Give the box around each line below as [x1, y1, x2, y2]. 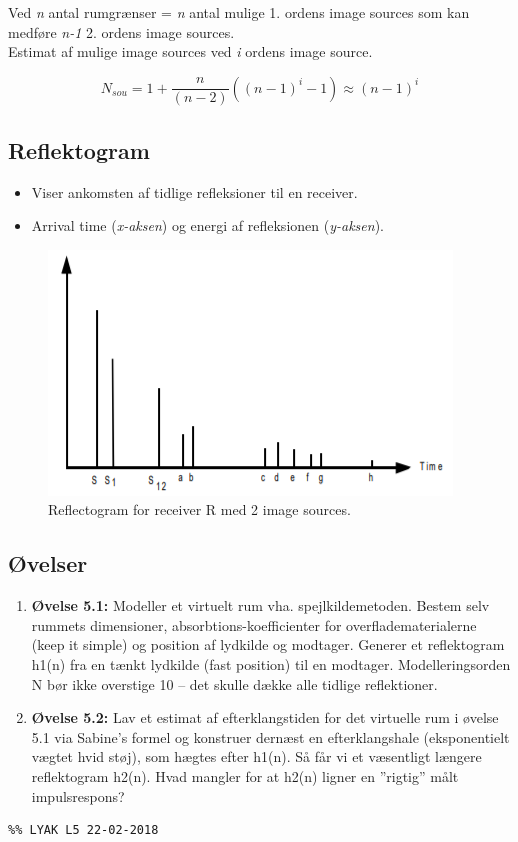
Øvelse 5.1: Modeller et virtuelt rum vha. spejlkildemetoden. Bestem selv [31, 595, 490, 616]
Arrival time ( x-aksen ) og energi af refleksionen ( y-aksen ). [31, 215, 384, 236]
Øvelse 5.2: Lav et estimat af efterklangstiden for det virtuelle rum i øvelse [31, 707, 499, 728]
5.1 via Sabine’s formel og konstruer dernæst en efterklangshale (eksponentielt [31, 726, 510, 747]
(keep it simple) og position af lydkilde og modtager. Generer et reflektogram [31, 634, 505, 655]
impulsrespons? [31, 785, 125, 806]
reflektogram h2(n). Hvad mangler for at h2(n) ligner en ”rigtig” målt [31, 765, 459, 786]
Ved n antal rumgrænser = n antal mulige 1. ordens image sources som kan [8, 2, 470, 22]
